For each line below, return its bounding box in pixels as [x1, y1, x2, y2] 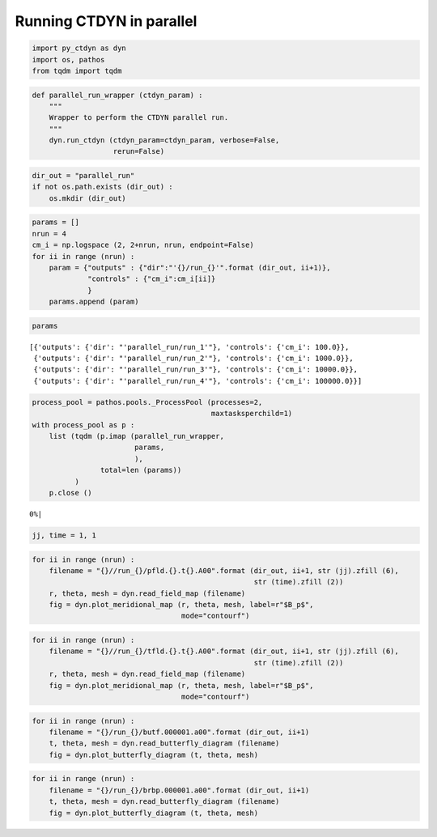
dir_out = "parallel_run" [32, 171, 135, 181]
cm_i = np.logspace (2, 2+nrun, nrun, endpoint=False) [32, 240, 254, 250]
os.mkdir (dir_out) [49, 193, 127, 202]
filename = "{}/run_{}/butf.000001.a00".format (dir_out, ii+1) [49, 727, 310, 737]
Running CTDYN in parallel [15, 12, 197, 30]
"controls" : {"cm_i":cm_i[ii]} [87, 274, 216, 283]
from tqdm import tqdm [32, 66, 122, 75]
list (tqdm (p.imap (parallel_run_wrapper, [49, 431, 224, 441]
